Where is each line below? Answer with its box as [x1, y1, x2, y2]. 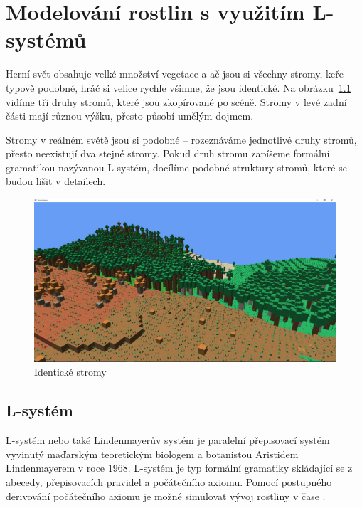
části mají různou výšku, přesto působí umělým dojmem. [6, 108, 254, 123]
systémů [6, 25, 87, 54]
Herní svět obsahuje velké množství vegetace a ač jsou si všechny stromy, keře [6, 66, 344, 81]
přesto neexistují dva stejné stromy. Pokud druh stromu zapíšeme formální [6, 146, 330, 161]
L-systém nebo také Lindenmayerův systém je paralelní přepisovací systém [6, 433, 330, 448]
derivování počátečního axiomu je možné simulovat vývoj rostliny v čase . [6, 488, 326, 503]
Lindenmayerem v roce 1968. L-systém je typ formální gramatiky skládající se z [6, 460, 353, 475]
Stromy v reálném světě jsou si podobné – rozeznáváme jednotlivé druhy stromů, [6, 132, 357, 147]
